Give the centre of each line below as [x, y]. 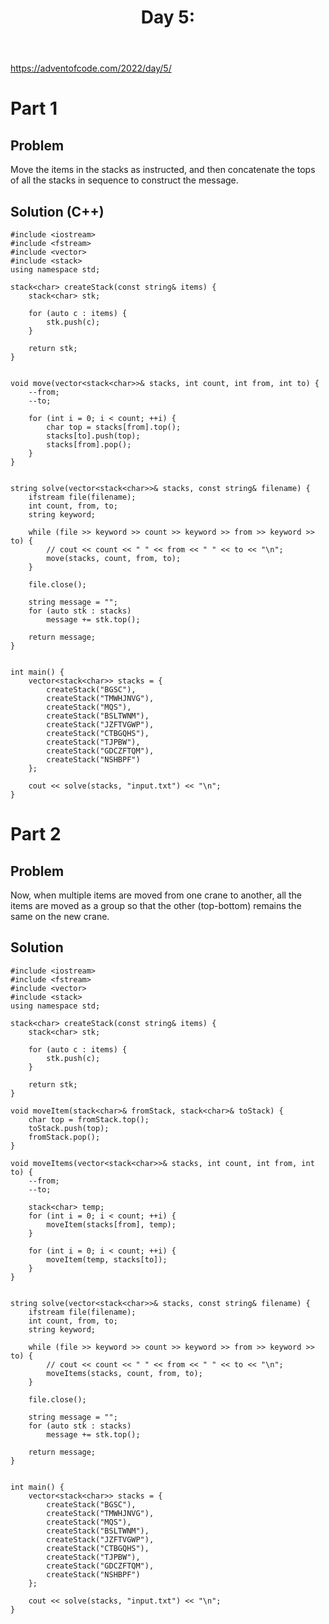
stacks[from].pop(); [89, 445]
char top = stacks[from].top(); [114, 427]
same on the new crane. [60, 916]
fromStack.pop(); [64, 1137]
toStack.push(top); [69, 1128]
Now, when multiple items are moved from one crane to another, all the [156, 895]
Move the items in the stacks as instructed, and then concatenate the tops [163, 170]
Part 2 [36, 834]
